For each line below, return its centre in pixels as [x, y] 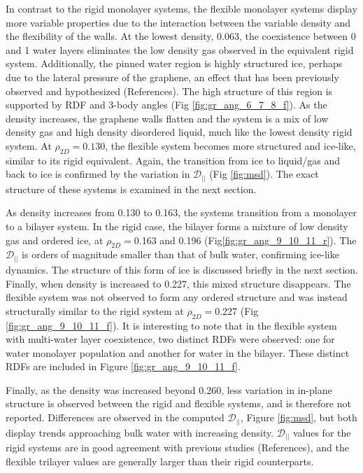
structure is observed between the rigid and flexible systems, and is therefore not [178, 403]
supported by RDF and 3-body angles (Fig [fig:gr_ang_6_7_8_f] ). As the [166, 105]
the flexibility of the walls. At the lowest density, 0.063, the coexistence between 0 [181, 36]
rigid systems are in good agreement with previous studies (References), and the [177, 447]
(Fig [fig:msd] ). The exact [264, 174]
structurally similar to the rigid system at [95, 310]
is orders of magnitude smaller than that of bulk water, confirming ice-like [180, 254]
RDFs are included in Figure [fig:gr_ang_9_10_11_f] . [123, 366]
